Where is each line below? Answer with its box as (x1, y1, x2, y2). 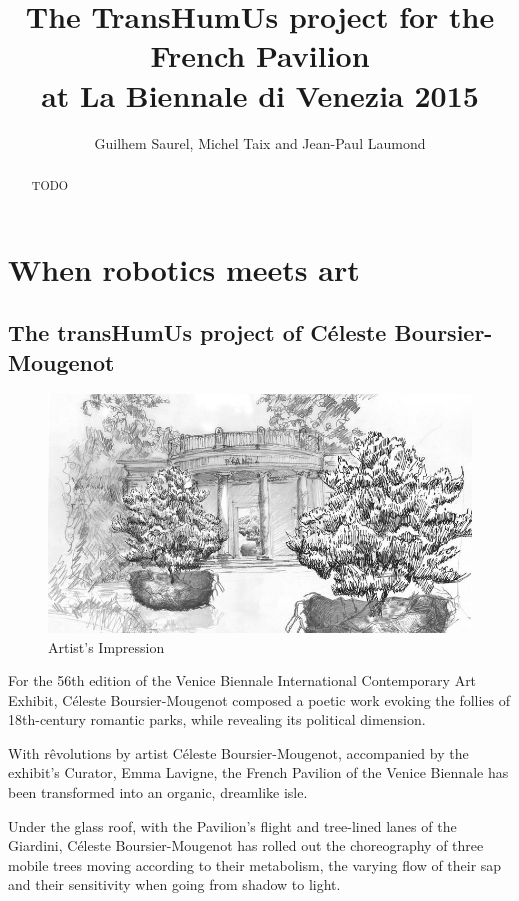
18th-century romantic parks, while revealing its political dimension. (8, 709, 426, 730)
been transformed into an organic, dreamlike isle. (8, 782, 308, 803)
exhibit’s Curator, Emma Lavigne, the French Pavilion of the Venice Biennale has (8, 762, 509, 783)
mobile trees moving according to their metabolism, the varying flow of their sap (8, 854, 502, 875)
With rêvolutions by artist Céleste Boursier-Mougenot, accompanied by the (8, 742, 469, 763)
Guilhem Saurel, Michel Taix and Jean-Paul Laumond (94, 132, 426, 153)
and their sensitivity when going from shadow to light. (8, 874, 341, 895)
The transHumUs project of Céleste (8, 317, 387, 348)
